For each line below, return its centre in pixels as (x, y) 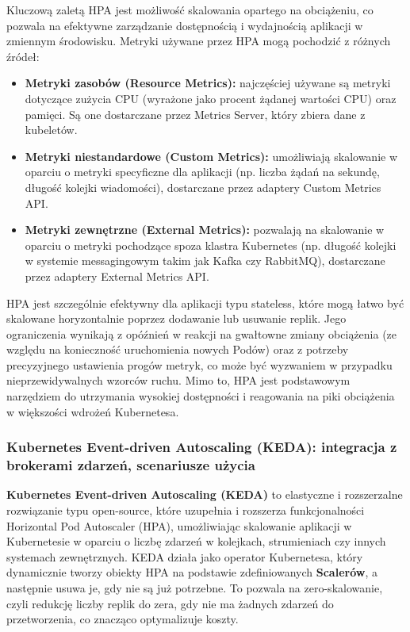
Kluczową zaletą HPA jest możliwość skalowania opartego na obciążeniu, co (190, 10)
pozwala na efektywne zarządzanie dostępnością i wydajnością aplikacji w (185, 25)
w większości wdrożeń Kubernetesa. (93, 411)
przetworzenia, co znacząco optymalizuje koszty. (123, 619)
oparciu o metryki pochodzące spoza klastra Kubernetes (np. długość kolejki (211, 245)
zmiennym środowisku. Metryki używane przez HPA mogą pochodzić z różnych (199, 41)
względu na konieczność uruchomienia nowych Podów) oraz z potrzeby (178, 349)
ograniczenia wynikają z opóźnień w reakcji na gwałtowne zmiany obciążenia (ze (202, 333)
